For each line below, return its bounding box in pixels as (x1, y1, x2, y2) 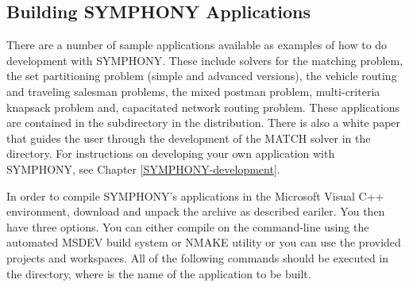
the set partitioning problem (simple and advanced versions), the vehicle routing (6, 67, 397, 84)
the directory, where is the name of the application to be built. (6, 265, 311, 281)
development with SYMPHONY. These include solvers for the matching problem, (6, 52, 403, 68)
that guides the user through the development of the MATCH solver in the (6, 129, 371, 146)
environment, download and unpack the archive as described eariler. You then (6, 203, 385, 220)
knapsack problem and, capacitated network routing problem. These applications (6, 98, 400, 115)
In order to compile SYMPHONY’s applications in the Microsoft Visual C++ (6, 187, 384, 204)
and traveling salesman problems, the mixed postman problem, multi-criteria (6, 82, 380, 99)
